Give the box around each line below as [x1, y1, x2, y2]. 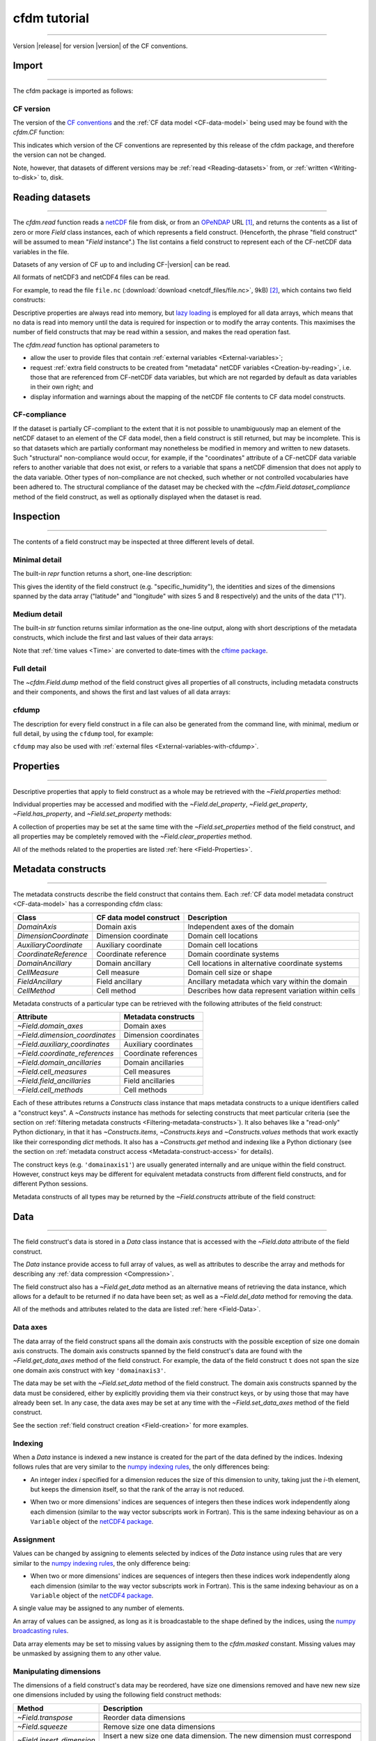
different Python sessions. [13, 1180, 88, 1188]
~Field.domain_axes [17, 1021, 84, 1031]
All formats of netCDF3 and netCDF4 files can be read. [13, 273, 171, 281]
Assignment [13, 1535, 56, 1544]
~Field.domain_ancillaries [17, 1058, 102, 1068]
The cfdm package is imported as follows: [13, 86, 134, 95]
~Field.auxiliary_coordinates [17, 1040, 110, 1049]
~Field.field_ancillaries [17, 1076, 91, 1086]
